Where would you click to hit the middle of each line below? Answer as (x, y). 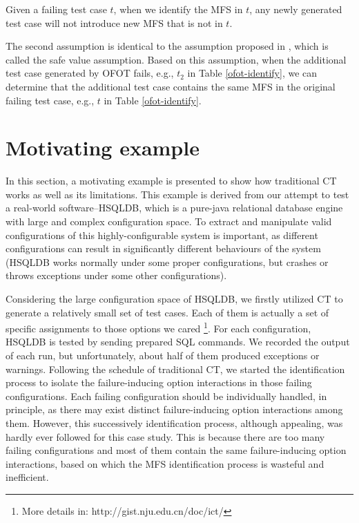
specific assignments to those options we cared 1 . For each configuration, (158, 327)
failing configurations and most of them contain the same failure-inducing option (176, 450)
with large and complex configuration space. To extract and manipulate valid (169, 221)
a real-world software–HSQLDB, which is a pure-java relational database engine (174, 208)
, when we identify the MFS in (178, 9)
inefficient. (27, 477)
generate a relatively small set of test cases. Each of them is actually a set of (167, 312)
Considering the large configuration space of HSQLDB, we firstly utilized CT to (174, 299)
